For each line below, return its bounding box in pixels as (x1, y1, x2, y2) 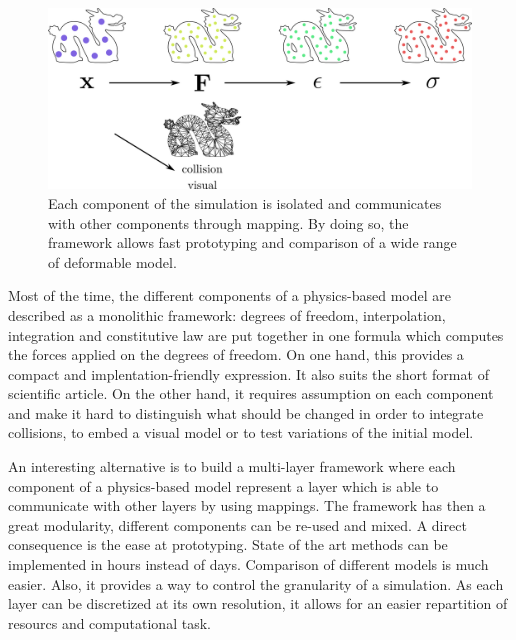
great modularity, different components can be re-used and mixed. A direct (8, 514, 467, 535)
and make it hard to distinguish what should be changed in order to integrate (8, 402, 484, 423)
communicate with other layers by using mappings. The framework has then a (8, 495, 486, 516)
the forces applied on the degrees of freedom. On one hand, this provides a (8, 344, 464, 365)
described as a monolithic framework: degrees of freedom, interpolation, (8, 304, 446, 325)
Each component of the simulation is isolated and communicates (48, 192, 442, 213)
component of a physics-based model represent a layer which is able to (8, 475, 439, 496)
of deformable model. (48, 251, 177, 272)
